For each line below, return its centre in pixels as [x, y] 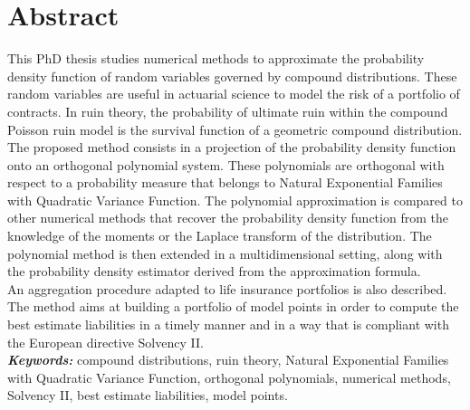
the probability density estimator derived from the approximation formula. [214, 271]
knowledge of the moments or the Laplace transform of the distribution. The [220, 236]
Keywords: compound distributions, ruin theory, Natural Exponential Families [228, 360]
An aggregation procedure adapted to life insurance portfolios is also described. [227, 288]
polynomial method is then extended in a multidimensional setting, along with [225, 253]
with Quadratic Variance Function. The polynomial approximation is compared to [235, 200]
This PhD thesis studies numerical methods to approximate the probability [216, 58]
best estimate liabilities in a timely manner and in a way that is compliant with [228, 324]
